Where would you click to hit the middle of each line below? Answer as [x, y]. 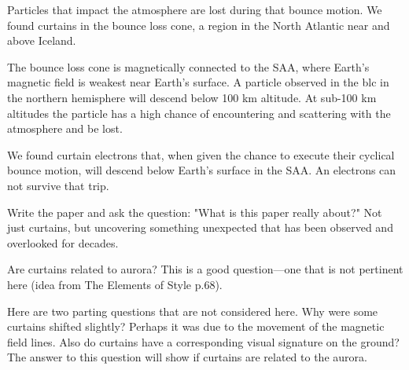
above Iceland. [42, 40]
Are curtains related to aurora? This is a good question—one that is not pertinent [205, 269]
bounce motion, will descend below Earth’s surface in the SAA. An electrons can [202, 170]
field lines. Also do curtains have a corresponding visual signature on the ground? [203, 341]
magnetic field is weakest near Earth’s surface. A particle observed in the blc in [198, 82]
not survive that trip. [58, 185]
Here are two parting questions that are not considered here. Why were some [193, 311]
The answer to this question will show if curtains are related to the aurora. [187, 357]
